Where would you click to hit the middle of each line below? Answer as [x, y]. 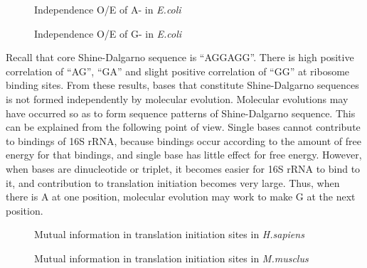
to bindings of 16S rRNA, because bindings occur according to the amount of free [183, 140]
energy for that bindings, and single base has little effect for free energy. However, [184, 155]
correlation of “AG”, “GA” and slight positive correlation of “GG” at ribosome [178, 71]
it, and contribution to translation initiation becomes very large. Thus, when [173, 182]
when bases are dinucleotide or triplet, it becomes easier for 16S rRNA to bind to [183, 168]
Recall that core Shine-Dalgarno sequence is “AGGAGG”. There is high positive [180, 57]
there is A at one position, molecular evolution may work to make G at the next [181, 197]
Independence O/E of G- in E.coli [108, 33]
